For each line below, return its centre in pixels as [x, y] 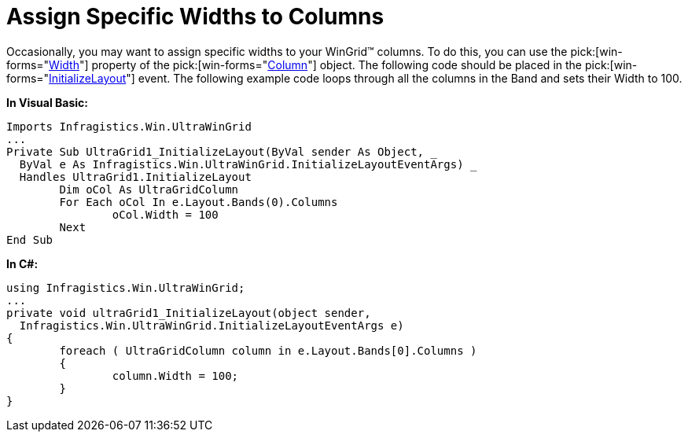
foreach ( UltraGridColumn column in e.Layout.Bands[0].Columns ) [268, 350]
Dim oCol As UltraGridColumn [149, 189]
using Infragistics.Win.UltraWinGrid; [126, 287]
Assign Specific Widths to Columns [195, 17]
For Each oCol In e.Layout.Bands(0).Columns [199, 202]
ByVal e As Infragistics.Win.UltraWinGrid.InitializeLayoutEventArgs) [241, 164]
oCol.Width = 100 [165, 214]
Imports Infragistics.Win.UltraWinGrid [129, 126]
